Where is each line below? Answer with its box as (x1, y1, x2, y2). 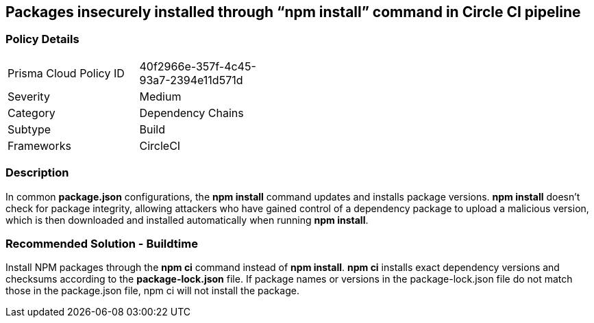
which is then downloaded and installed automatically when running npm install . (5, 214, 369, 226)
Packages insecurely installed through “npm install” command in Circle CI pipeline (5, 3, 581, 21)
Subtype (8, 122, 51, 136)
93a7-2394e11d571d (139, 73, 243, 87)
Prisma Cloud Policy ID (8, 66, 125, 80)
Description (5, 166, 69, 180)
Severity (8, 89, 50, 103)
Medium (139, 89, 182, 103)
